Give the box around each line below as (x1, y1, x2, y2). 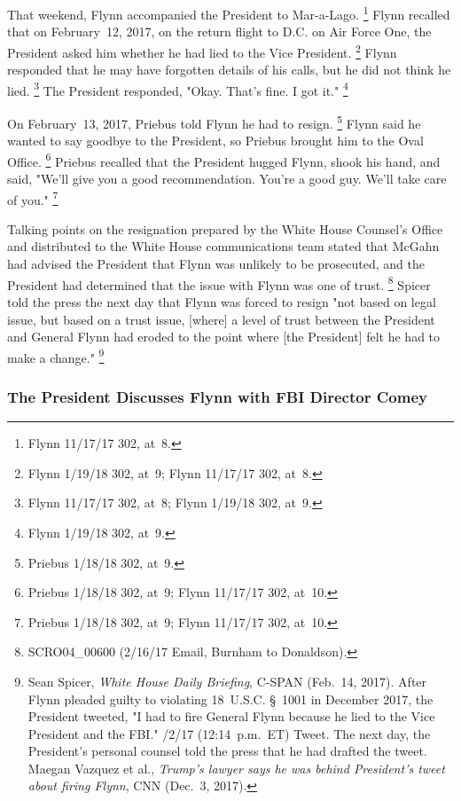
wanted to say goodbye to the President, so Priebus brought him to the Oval (7, 131, 424, 150)
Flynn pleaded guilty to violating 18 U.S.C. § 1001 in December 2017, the (27, 689, 434, 708)
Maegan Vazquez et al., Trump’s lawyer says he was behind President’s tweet (27, 758, 445, 777)
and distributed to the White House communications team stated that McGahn (7, 237, 440, 255)
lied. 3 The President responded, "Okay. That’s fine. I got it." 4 (7, 78, 348, 99)
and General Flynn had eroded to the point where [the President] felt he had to (7, 327, 441, 346)
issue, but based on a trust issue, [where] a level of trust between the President (7, 310, 435, 328)
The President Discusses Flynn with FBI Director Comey (7, 385, 427, 407)
